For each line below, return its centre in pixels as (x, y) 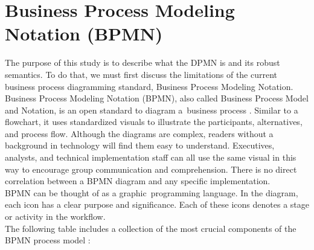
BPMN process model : (48, 240)
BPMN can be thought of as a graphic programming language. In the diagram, (152, 192)
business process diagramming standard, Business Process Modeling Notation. (149, 86)
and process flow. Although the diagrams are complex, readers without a (139, 133)
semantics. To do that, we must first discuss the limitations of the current (141, 74)
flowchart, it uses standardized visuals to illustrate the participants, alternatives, (154, 122)
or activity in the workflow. (55, 216)
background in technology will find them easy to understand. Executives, (140, 145)
